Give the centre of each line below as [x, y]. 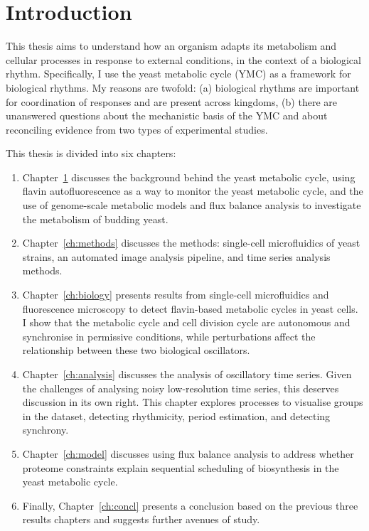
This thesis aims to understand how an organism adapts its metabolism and [171, 46]
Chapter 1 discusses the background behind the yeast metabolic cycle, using [189, 177]
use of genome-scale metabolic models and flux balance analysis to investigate [192, 205]
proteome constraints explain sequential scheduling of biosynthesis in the [181, 467]
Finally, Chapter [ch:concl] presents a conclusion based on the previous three [190, 505]
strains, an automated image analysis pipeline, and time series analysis [176, 256]
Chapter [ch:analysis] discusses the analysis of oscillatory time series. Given [187, 374]
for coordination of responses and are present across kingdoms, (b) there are [171, 101]
